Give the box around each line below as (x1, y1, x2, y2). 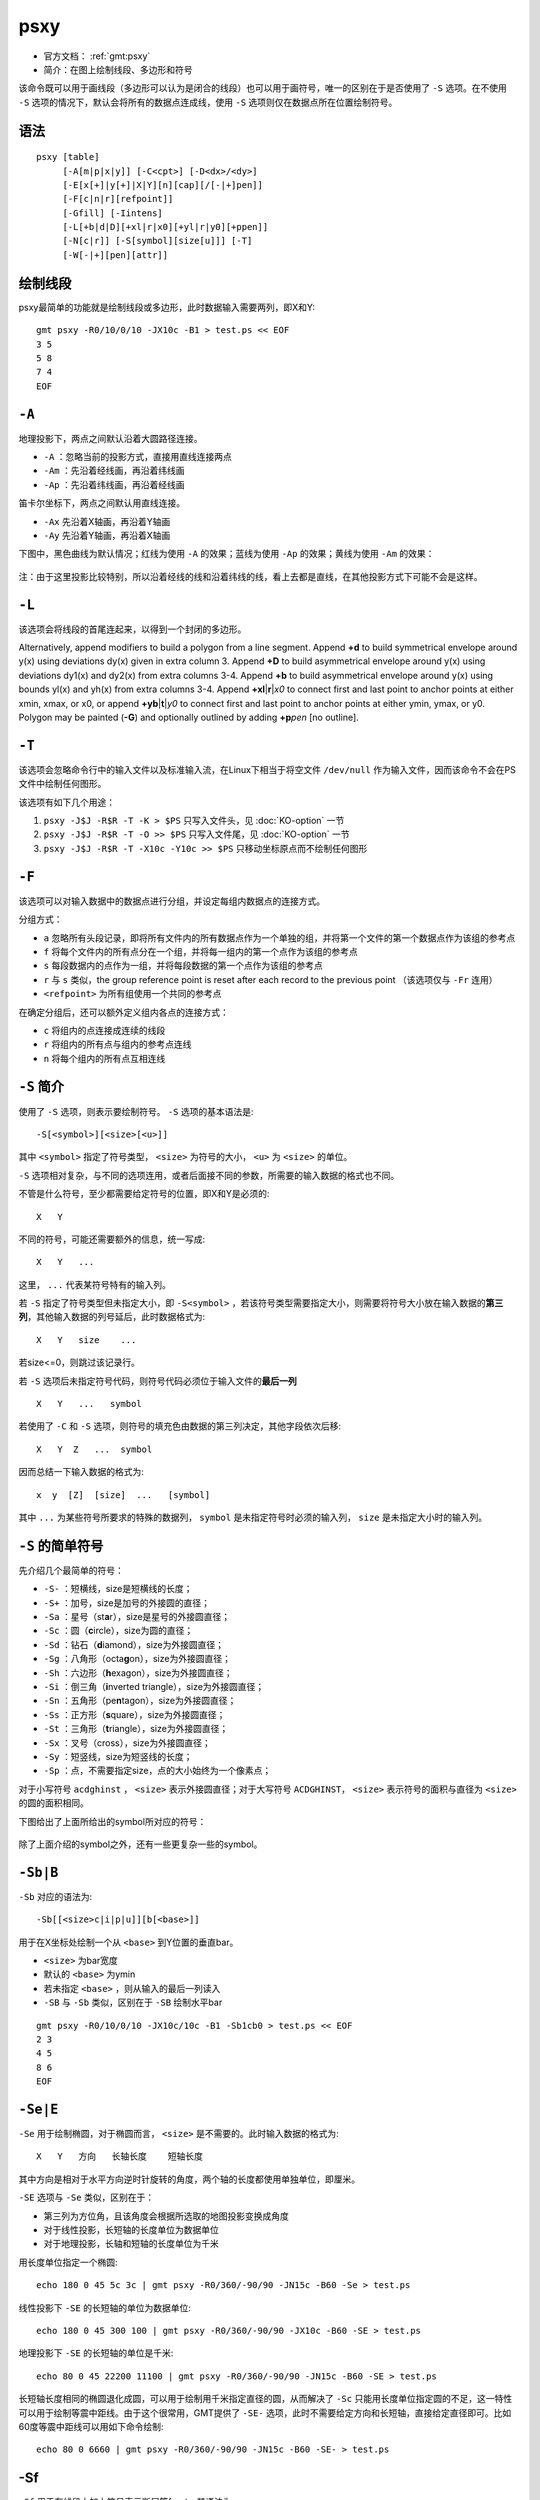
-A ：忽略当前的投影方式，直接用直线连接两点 (43, 451, 232, 463)
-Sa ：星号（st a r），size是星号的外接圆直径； (43, 1611, 231, 1623)
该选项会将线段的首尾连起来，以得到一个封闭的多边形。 (18, 623, 247, 635)
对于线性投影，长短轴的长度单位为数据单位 (43, 2224, 219, 2235)
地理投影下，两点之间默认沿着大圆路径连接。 (18, 432, 203, 444)
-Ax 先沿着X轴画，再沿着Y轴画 (43, 515, 171, 527)
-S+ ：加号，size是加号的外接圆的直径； (43, 1596, 210, 1609)
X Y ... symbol (36, 1398, 142, 1410)
